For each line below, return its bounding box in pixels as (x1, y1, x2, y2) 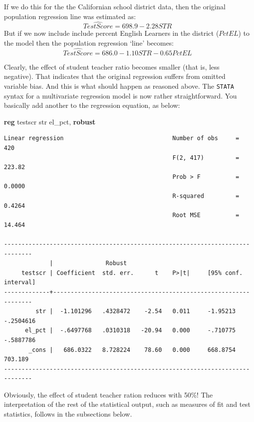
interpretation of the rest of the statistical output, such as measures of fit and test (4, 399, 251, 409)
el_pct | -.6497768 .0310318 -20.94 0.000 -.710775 (25, 327, 236, 334)
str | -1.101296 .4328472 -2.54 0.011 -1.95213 (35, 308, 236, 315)
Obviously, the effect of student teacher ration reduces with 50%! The (4, 389, 213, 399)
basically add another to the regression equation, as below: (4, 100, 180, 110)
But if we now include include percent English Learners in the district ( (4, 28, 219, 38)
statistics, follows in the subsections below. (4, 409, 132, 419)
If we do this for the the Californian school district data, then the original (4, 1, 226, 11)
